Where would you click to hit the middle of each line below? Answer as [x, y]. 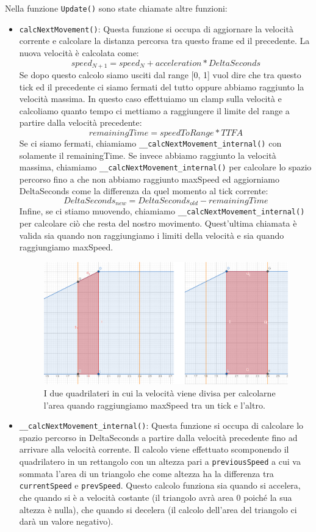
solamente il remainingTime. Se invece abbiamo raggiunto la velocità [148, 155]
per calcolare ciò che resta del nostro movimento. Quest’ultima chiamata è [158, 223]
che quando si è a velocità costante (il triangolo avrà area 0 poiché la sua [156, 497]
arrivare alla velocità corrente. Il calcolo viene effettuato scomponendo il [154, 449]
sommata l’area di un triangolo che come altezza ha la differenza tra [146, 473]
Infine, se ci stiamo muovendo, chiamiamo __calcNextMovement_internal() [162, 211]
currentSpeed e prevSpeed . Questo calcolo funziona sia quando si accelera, [160, 485]
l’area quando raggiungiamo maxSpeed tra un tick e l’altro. [154, 405]
